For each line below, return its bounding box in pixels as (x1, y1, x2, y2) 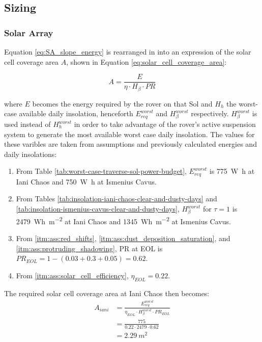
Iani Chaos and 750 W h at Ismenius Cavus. (16, 176, 157, 187)
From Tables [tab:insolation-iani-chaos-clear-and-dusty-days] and (16, 193, 217, 204)
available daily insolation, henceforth (19, 108, 133, 119)
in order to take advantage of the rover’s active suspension (74, 119, 256, 129)
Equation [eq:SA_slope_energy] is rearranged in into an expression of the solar (4, 46, 251, 57)
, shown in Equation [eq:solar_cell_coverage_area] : (66, 56, 227, 67)
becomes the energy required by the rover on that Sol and (32, 98, 213, 109)
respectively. (191, 108, 229, 119)
